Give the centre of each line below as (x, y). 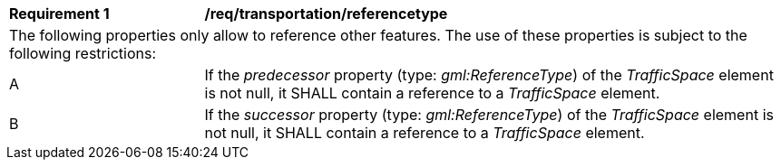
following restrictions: (83, 53)
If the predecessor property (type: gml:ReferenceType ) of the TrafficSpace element (489, 75)
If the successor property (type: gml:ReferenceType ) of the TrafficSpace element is (489, 115)
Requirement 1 (59, 14)
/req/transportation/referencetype (326, 14)
